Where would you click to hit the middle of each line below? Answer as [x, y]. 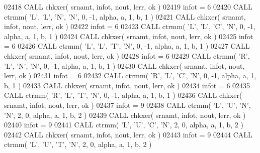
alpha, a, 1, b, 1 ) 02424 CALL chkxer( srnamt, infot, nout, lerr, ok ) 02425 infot [129, 36]
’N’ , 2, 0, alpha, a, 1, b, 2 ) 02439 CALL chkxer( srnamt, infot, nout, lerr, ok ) [125, 115]
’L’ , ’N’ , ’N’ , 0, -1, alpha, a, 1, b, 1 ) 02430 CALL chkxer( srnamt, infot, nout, [124, 65]
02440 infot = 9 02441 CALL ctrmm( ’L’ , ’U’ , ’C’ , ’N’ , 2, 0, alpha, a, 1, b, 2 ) [124, 125]
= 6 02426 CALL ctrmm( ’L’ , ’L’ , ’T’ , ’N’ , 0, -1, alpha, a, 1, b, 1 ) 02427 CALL [127, 46]
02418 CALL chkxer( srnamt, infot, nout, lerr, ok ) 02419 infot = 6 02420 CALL [128, 7]
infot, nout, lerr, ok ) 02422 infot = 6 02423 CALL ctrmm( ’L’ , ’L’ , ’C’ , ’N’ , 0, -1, [130, 26]
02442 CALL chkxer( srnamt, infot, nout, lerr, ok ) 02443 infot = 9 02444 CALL [128, 134]
